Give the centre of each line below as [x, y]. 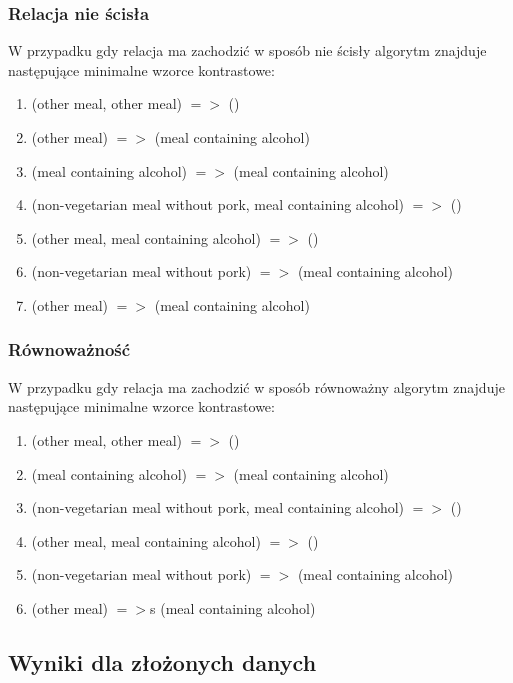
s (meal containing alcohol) [233, 607]
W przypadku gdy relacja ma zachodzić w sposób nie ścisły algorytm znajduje [247, 50]
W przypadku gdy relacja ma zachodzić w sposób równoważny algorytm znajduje [256, 386]
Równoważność [69, 349]
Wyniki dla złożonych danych [162, 661]
